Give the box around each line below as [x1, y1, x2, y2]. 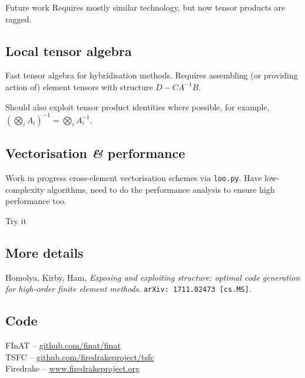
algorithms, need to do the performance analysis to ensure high [47, 183, 275, 195]
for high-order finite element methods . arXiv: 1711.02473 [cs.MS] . [5, 282, 251, 295]
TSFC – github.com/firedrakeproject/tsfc [5, 350, 154, 363]
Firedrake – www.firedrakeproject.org [5, 362, 140, 374]
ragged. [5, 12, 32, 25]
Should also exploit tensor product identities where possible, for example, [5, 100, 270, 113]
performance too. [5, 195, 67, 207]
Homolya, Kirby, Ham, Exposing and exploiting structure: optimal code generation [5, 271, 300, 283]
